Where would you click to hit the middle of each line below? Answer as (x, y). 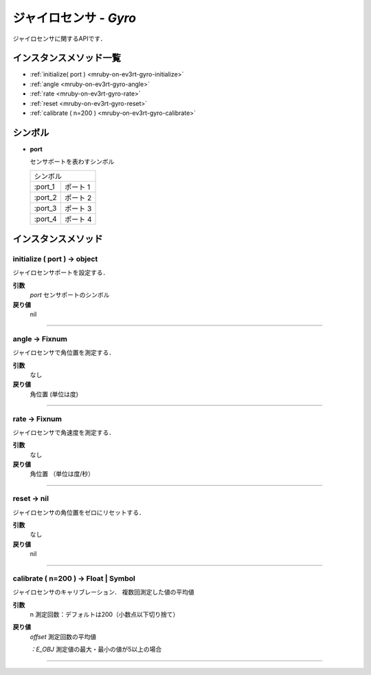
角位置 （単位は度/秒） (62, 474)
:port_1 (44, 186)
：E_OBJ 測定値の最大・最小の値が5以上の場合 (96, 650)
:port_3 (45, 208)
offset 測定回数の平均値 (63, 636)
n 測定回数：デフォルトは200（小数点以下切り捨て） (104, 614)
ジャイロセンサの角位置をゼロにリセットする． (79, 512)
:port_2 (46, 197)
